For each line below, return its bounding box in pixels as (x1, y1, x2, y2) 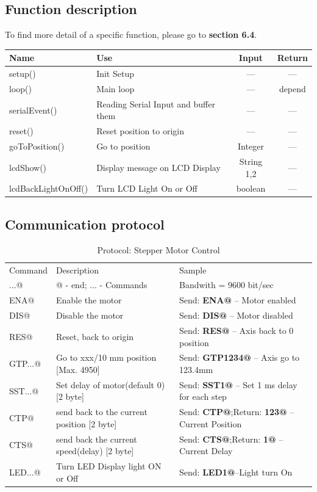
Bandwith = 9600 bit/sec (179, 278, 274, 291)
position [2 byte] (56, 417, 117, 430)
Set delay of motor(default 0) (56, 378, 165, 391)
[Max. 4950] (56, 363, 100, 375)
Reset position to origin (96, 125, 185, 137)
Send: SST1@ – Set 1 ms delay (179, 378, 297, 391)
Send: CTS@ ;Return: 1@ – (179, 432, 283, 445)
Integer (238, 140, 264, 153)
